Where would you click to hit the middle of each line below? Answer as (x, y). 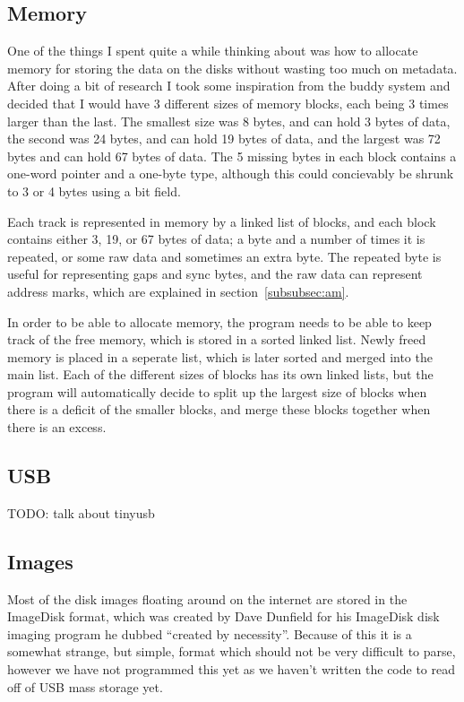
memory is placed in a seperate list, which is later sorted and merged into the (220, 356)
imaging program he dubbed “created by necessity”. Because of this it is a (210, 633)
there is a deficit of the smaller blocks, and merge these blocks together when (219, 409)
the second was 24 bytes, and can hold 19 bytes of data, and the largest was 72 (224, 139)
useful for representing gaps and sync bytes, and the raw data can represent (215, 274)
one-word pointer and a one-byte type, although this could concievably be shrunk (231, 173)
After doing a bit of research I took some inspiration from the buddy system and (229, 86)
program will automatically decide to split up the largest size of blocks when (217, 391)
